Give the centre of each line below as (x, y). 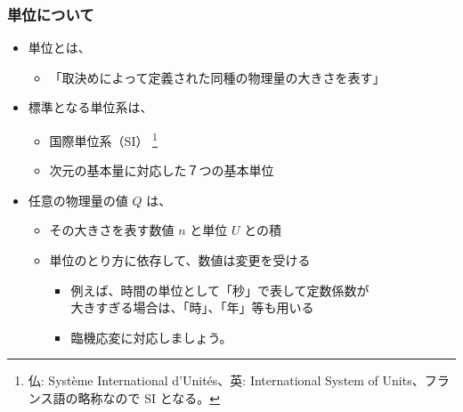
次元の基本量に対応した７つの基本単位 (162, 170)
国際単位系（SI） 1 (103, 139)
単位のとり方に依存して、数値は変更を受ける (180, 260)
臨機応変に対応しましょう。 (151, 337)
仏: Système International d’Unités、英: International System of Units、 (226, 380)
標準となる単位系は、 (90, 107)
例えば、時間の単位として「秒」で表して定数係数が (220, 290)
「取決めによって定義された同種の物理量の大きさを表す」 (217, 77)
